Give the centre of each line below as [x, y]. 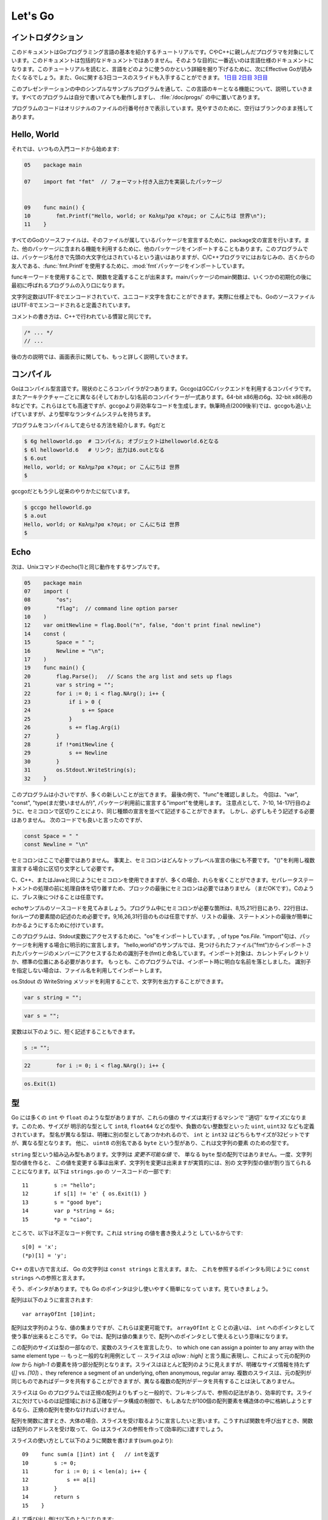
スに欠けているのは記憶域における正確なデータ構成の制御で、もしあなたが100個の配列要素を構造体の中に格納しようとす [162, 1401]
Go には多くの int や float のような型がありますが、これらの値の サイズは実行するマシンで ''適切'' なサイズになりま [159, 1118]
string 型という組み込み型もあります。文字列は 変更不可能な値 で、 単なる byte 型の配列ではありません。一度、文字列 [162, 1154]
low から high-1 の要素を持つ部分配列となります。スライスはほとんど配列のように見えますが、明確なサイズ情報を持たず [161, 1364]
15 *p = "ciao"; [57, 1219]
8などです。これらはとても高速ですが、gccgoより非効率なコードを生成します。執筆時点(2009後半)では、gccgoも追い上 [162, 406]
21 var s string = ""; [69, 685]
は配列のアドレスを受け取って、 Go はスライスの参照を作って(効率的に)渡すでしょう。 [119, 1429]
